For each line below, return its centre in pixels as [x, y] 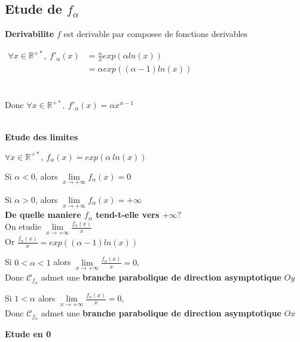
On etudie [23, 226]
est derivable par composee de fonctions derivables [156, 34]
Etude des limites [42, 136]
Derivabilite [30, 34]
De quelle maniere [43, 215]
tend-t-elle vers [128, 215]
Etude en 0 [28, 334]
